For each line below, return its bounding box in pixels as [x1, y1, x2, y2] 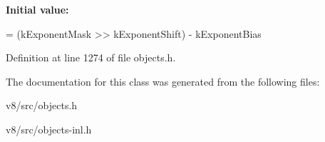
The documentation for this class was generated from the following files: [6, 73, 320, 88]
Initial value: [6, 2, 69, 16]
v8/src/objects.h [6, 98, 78, 113]
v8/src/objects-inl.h [6, 121, 92, 136]
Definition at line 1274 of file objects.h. [6, 50, 176, 65]
